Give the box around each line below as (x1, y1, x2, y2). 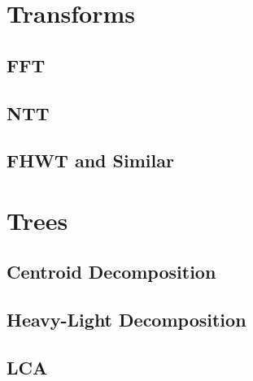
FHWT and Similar (7, 148, 174, 173)
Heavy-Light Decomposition (7, 307, 246, 332)
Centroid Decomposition (7, 259, 216, 284)
